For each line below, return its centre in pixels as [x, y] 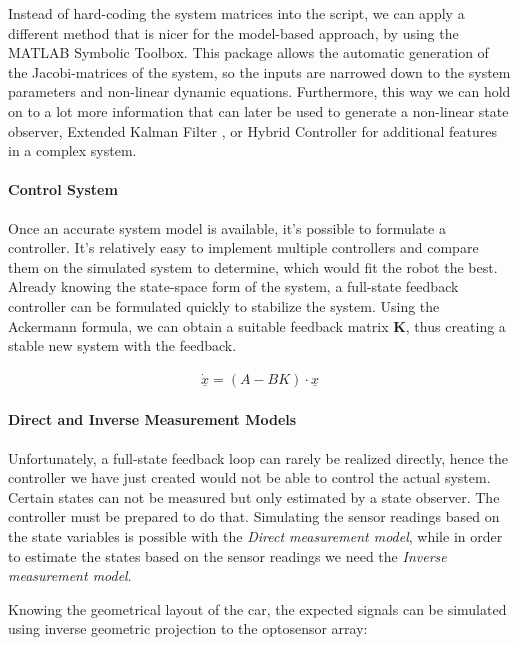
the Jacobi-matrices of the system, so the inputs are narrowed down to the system [259, 71]
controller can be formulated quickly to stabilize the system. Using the [224, 305]
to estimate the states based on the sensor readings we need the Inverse [227, 555]
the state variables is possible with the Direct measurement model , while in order [255, 535]
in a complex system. [72, 150]
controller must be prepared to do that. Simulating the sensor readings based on [254, 516]
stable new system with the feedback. [122, 345]
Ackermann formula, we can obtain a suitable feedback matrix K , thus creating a [257, 325]
